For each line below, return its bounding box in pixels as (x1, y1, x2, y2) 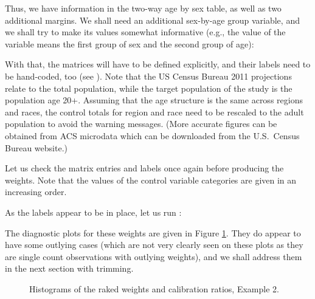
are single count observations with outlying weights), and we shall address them (5, 250, 302, 263)
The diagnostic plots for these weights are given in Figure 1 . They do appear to (5, 226, 301, 239)
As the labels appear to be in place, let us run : (5, 205, 182, 218)
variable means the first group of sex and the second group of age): (5, 37, 254, 50)
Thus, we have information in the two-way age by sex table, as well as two (5, 2, 282, 14)
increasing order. (5, 185, 67, 198)
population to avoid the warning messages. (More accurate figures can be (5, 117, 277, 130)
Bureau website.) (5, 141, 67, 154)
